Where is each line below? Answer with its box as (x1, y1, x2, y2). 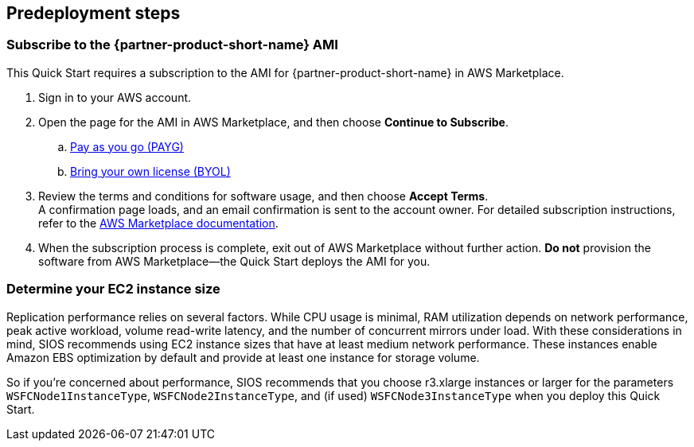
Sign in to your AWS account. (38, 90, 192, 104)
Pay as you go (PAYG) (70, 139, 184, 154)
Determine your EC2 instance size (6, 281, 220, 297)
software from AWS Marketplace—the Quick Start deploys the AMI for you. (38, 254, 431, 268)
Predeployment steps (6, 3, 181, 23)
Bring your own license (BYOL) (70, 164, 231, 178)
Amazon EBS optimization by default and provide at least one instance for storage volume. (6, 350, 480, 364)
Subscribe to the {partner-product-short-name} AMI (6, 37, 338, 53)
